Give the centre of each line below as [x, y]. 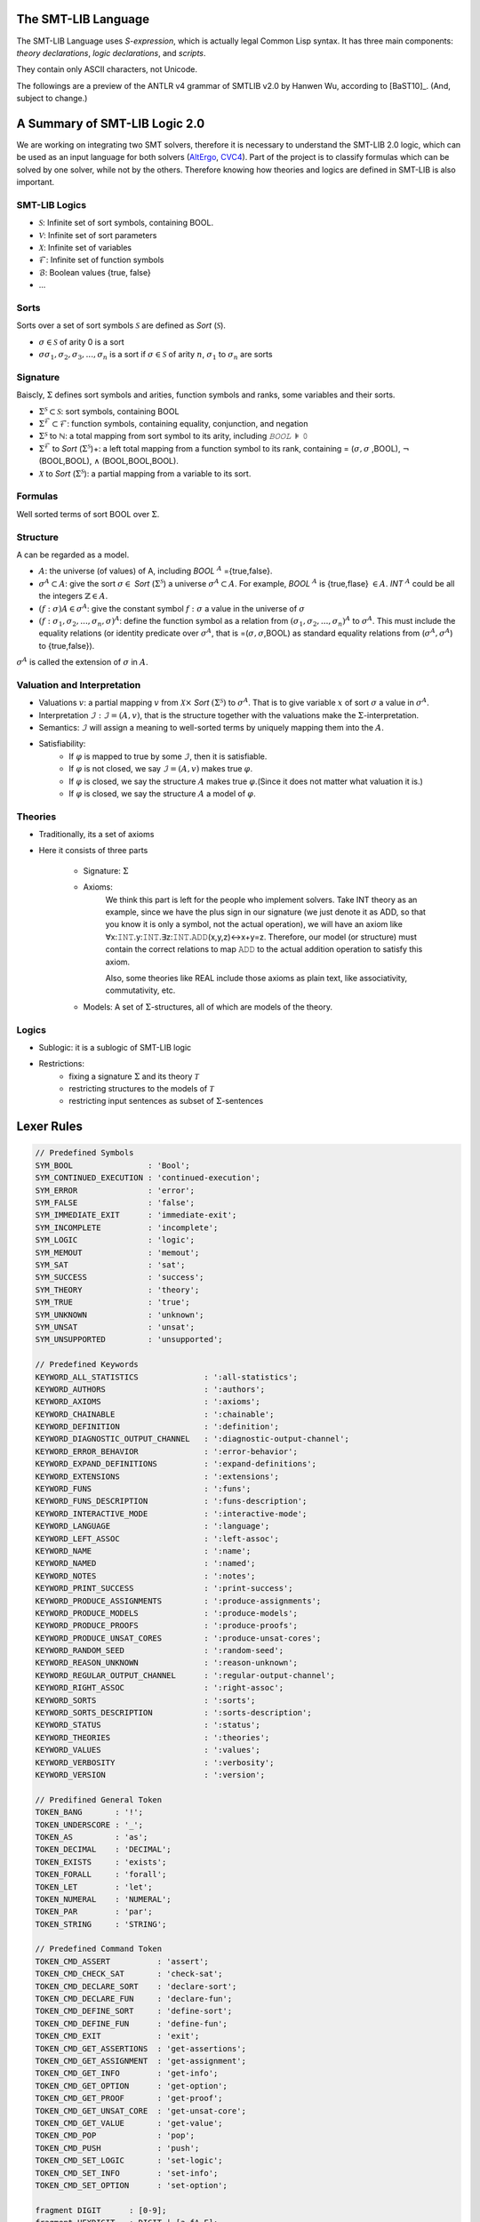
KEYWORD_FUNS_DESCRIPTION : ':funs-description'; [171, 1501]
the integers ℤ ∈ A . [73, 596]
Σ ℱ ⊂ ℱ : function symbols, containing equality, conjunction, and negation [173, 424]
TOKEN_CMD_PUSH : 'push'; [117, 2148]
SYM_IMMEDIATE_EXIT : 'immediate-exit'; [136, 1215]
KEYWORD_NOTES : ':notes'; [145, 1576]
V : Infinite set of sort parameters [98, 235]
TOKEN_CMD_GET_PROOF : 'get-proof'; [129, 2098]
